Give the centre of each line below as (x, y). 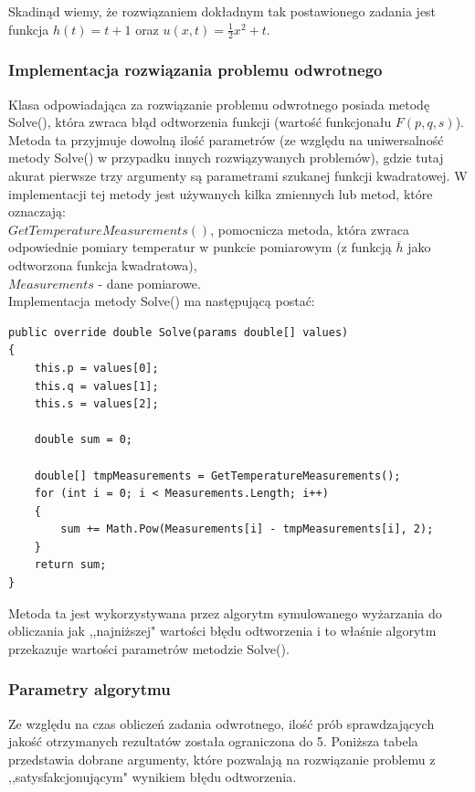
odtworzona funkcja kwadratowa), (103, 264)
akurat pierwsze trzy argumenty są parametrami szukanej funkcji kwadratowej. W (238, 176)
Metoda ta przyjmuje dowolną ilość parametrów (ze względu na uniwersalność (226, 139)
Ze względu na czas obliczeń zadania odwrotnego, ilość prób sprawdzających (222, 723)
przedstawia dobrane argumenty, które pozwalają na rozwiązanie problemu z (222, 759)
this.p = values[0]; (96, 368)
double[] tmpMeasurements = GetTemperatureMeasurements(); (217, 475)
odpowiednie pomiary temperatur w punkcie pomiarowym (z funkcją (200, 247)
